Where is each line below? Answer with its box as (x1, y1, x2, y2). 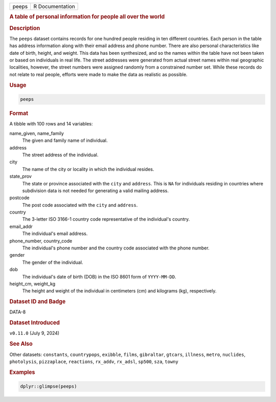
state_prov (9, 173, 32, 179)
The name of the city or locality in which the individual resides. (22, 166, 154, 172)
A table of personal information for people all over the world (9, 13, 165, 20)
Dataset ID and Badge (9, 298, 66, 305)
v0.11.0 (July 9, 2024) (9, 330, 60, 336)
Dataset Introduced (9, 319, 60, 326)
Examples (9, 369, 35, 376)
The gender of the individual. (22, 259, 83, 265)
